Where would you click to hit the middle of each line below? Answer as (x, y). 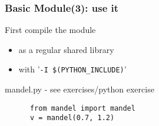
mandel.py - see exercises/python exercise (79, 89)
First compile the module (50, 30)
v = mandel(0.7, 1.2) (72, 118)
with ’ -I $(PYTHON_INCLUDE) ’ (72, 69)
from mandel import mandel (82, 108)
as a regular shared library (66, 49)
